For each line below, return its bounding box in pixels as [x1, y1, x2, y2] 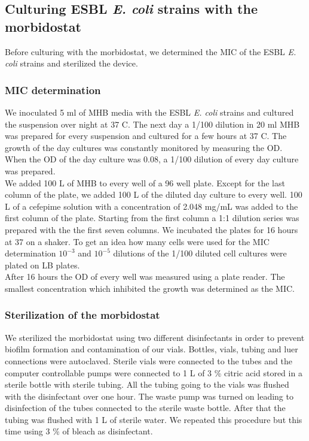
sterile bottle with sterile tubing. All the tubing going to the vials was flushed [5, 378, 289, 391]
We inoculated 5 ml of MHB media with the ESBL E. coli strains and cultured [5, 106, 294, 118]
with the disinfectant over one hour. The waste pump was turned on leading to [5, 389, 293, 402]
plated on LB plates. [5, 258, 80, 271]
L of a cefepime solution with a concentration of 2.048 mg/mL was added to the [5, 200, 298, 212]
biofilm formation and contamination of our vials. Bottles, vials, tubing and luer [5, 343, 298, 355]
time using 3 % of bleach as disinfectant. [5, 425, 153, 437]
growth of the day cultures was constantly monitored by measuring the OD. [5, 141, 283, 153]
